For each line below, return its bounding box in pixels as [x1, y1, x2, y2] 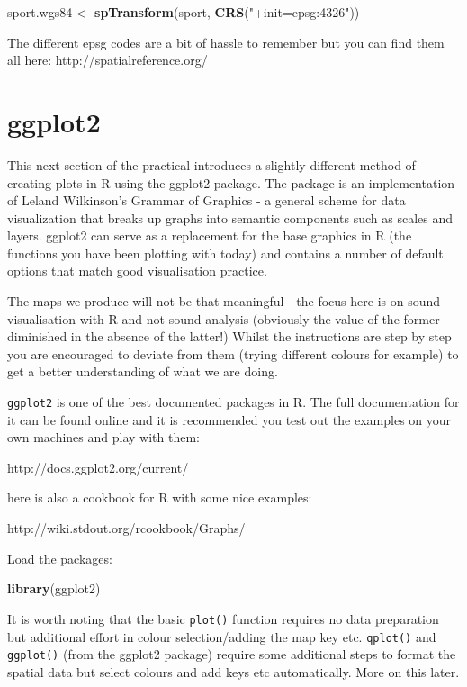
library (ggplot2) [7, 579, 101, 598]
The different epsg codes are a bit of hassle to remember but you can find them [7, 32, 445, 51]
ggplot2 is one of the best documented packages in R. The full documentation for [7, 393, 460, 411]
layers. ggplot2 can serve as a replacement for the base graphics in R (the [7, 226, 412, 245]
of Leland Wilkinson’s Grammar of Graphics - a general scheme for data [7, 191, 406, 210]
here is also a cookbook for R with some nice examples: [7, 488, 312, 507]
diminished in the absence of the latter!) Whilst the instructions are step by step [7, 327, 452, 346]
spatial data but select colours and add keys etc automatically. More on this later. [7, 662, 460, 681]
